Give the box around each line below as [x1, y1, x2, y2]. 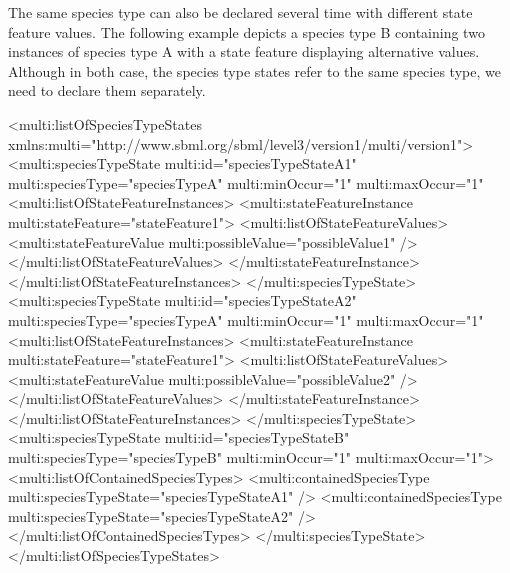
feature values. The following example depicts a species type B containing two [8, 21, 485, 42]
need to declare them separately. [8, 80, 206, 101]
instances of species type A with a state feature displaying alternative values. [8, 41, 480, 62]
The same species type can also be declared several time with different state [8, 2, 473, 22]
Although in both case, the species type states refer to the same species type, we [8, 60, 501, 81]
